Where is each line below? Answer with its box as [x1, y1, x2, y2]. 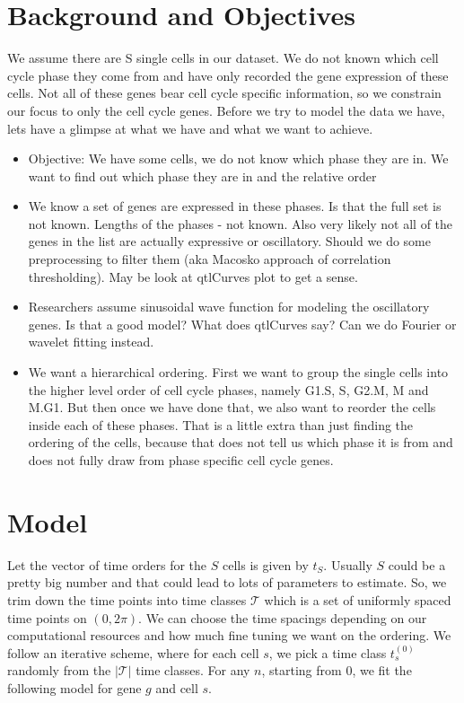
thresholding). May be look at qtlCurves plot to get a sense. [28, 267, 358, 286]
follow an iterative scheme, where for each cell [7, 643, 259, 662]
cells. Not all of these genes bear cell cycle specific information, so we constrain [7, 83, 442, 102]
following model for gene [7, 678, 142, 697]
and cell [155, 678, 198, 697]
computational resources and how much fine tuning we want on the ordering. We [7, 626, 451, 645]
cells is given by [222, 555, 309, 574]
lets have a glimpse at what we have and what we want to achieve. [7, 119, 373, 137]
